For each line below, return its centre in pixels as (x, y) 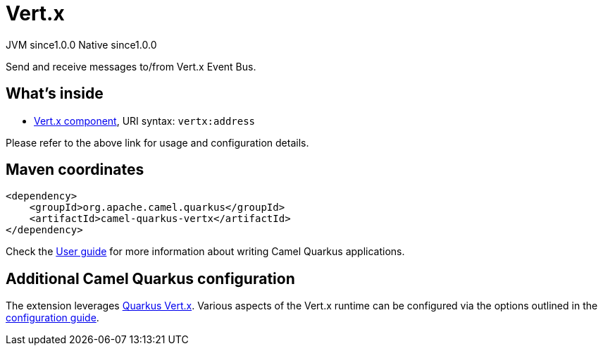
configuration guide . (52, 318)
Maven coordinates (75, 170)
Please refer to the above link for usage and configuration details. (157, 142)
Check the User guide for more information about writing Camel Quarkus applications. (205, 252)
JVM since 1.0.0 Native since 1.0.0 (81, 44)
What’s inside (55, 94)
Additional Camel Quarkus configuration (150, 278)
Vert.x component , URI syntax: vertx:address (145, 121)
